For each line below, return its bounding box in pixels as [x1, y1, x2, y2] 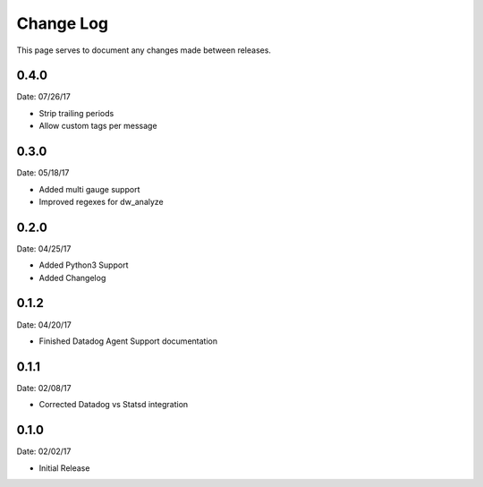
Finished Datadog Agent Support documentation [38, 336, 218, 346]
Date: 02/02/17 [16, 446, 72, 457]
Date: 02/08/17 [16, 382, 72, 393]
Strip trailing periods [38, 107, 114, 118]
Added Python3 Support [38, 260, 129, 270]
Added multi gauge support [38, 184, 140, 194]
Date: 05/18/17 [16, 167, 70, 178]
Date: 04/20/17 [16, 319, 72, 330]
